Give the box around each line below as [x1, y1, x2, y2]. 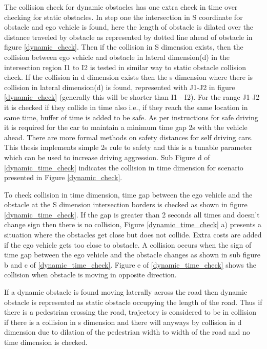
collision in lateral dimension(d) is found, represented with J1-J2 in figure [4, 81, 235, 92]
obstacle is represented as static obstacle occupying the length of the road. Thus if [4, 296, 262, 307]
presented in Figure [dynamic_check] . [4, 172, 122, 183]
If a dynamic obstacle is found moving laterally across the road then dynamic [4, 287, 248, 297]
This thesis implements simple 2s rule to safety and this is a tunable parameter [4, 142, 253, 152]
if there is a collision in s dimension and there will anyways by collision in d [4, 316, 242, 327]
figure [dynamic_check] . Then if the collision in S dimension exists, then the [4, 41, 243, 52]
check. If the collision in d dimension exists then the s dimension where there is [4, 72, 253, 82]
